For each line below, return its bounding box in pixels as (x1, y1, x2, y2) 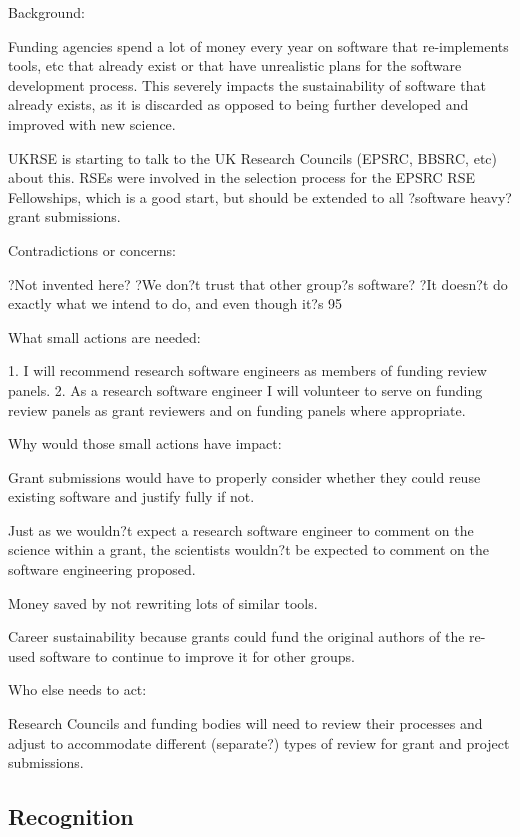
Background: (8, 2, 85, 22)
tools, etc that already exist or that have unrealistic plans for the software (8, 55, 462, 76)
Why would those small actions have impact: (8, 433, 282, 454)
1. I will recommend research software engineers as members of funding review (8, 360, 487, 381)
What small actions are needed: (8, 326, 201, 347)
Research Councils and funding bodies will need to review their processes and (8, 713, 483, 734)
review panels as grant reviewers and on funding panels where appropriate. (8, 399, 466, 420)
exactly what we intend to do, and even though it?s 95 (8, 293, 343, 314)
